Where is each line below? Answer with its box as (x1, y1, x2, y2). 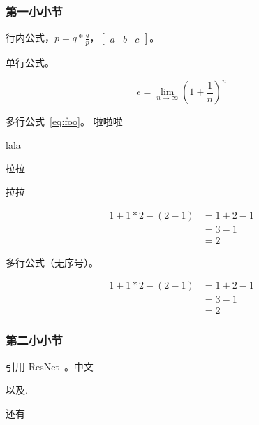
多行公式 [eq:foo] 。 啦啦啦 (6, 114, 123, 129)
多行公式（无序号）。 (6, 254, 98, 269)
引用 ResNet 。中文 (6, 359, 94, 373)
